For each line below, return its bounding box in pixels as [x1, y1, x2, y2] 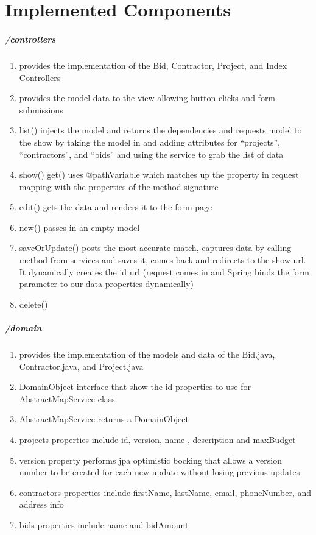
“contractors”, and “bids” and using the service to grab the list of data [19, 147, 284, 160]
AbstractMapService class [19, 392, 115, 405]
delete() [19, 297, 48, 310]
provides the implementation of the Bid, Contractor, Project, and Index [19, 58, 287, 71]
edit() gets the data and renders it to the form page [19, 200, 212, 213]
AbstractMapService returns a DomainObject [19, 413, 189, 425]
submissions [19, 103, 63, 116]
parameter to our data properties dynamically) [19, 277, 194, 290]
